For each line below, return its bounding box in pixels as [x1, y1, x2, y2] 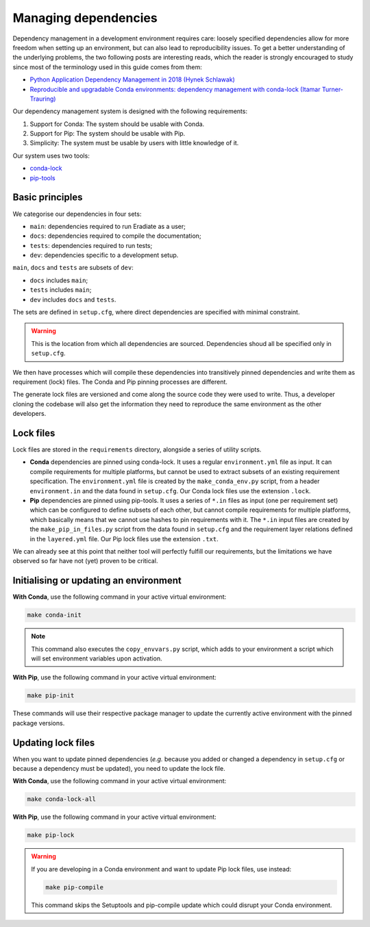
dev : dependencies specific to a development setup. [29, 251, 179, 260]
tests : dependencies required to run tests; [29, 241, 153, 249]
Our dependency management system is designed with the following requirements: [12, 107, 248, 116]
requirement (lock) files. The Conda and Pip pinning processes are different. [12, 378, 227, 386]
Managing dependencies [12, 10, 158, 25]
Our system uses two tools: [12, 151, 90, 160]
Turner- [321, 85, 344, 93]
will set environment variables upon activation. [31, 654, 162, 663]
